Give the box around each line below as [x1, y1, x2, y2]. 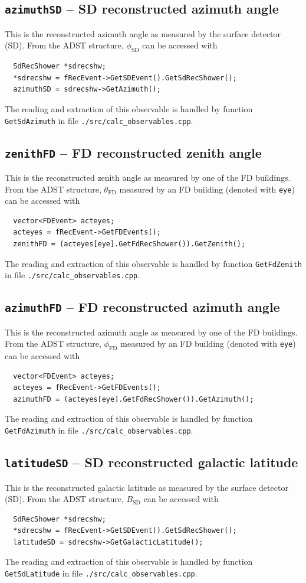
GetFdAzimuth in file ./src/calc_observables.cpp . [5, 424, 193, 437]
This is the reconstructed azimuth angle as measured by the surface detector [5, 27, 281, 40]
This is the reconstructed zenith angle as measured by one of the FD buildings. [5, 171, 291, 183]
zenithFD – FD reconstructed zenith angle [5, 143, 262, 161]
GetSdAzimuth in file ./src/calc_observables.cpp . [5, 114, 193, 126]
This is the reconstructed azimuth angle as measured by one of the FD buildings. [5, 325, 298, 338]
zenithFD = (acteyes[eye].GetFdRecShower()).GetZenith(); [13, 240, 246, 249]
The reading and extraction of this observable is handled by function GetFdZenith [5, 257, 302, 269]
